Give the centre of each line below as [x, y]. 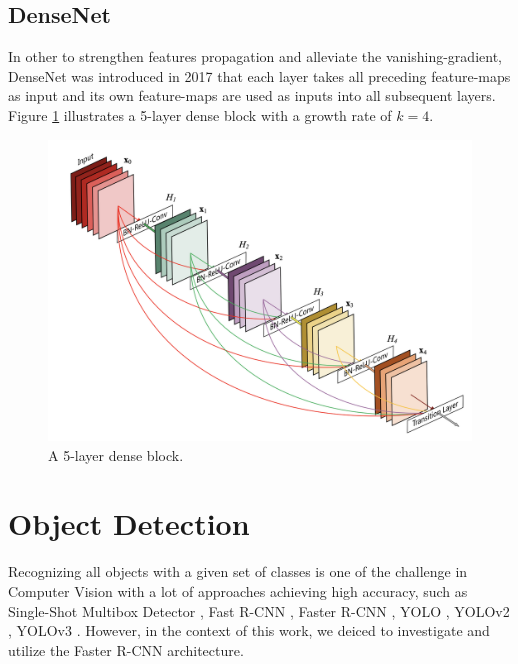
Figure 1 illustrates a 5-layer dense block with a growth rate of [200, 114]
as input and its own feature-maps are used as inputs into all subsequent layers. [252, 95]
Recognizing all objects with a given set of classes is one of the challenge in [238, 571]
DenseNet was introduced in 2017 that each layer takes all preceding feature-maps [259, 75]
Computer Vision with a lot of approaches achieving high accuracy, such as [238, 590]
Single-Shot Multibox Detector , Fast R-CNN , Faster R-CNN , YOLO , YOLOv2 [259, 610]
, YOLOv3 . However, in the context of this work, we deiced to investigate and [249, 630]
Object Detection [129, 523]
